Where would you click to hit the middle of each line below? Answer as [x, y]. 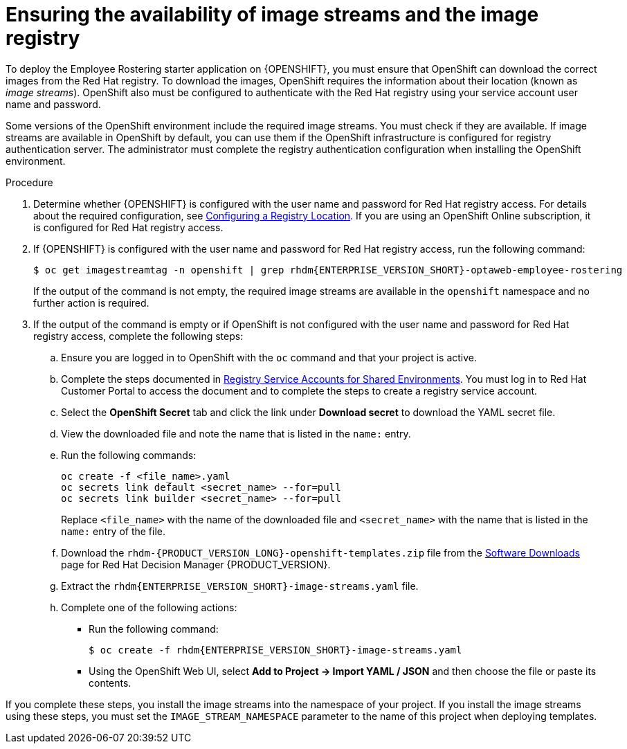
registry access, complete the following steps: [138, 336]
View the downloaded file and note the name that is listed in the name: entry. [236, 433]
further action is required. [91, 303]
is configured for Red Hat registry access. [128, 227]
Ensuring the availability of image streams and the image [272, 15]
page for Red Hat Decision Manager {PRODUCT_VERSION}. [196, 564]
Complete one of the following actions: [149, 607]
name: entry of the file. [113, 531]
